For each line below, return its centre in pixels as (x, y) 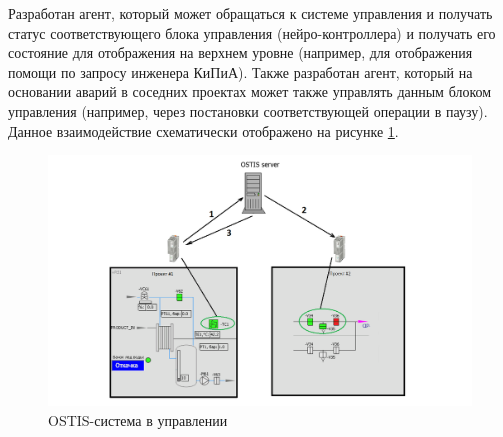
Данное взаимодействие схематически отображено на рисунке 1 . (203, 130)
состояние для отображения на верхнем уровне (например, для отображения (240, 52)
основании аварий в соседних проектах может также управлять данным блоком (250, 91)
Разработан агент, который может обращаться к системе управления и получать (250, 13)
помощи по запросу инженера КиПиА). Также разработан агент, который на (240, 71)
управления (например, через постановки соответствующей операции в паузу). (248, 110)
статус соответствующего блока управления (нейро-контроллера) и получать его (252, 32)
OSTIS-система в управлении (138, 420)
